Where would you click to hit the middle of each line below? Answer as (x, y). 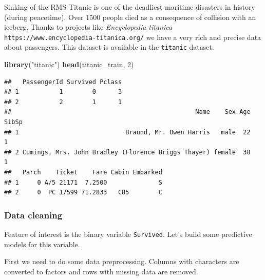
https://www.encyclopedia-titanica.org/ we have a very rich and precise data (133, 37)
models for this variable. (42, 244)
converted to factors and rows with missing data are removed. (101, 271)
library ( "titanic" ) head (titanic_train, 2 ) (69, 64)
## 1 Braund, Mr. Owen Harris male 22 (127, 132)
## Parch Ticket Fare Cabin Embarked (83, 173)
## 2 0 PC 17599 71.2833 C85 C (83, 193)
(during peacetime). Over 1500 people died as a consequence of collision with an (130, 17)
